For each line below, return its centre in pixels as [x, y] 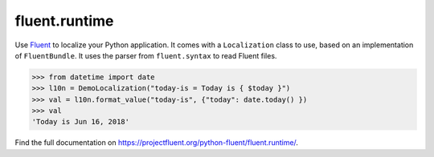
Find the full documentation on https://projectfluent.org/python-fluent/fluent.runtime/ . [157, 143]
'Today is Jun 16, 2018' [81, 122]
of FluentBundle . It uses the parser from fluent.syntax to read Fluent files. [146, 55]
